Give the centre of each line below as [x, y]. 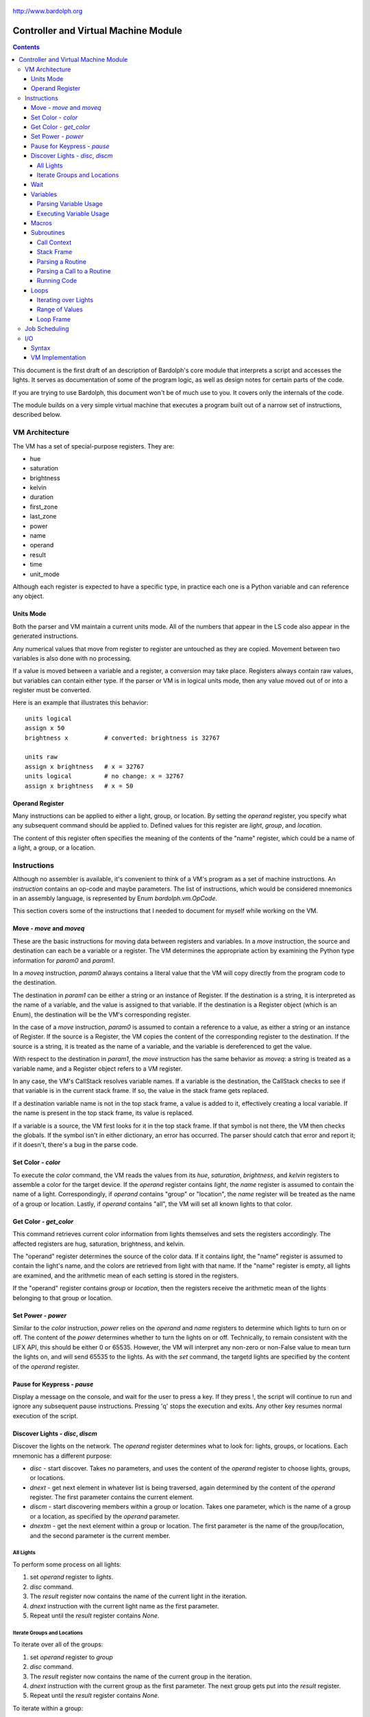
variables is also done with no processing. [72, 658]
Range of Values [60, 310]
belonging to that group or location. [63, 1297]
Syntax [41, 348]
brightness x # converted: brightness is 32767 [123, 738]
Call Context [54, 242]
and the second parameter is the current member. [100, 1536]
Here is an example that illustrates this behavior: [81, 703]
